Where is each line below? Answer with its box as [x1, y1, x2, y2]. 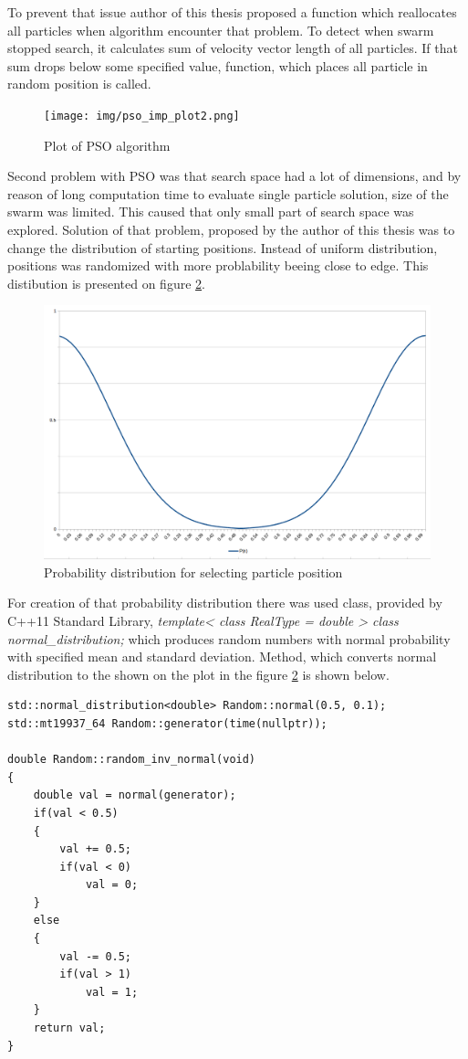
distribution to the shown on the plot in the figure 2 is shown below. [7, 664, 390, 683]
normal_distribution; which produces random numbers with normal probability [7, 629, 451, 648]
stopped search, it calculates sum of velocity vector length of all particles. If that [7, 38, 458, 58]
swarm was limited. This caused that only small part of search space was [7, 202, 414, 221]
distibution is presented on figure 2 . [7, 273, 205, 292]
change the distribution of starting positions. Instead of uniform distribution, [7, 238, 438, 257]
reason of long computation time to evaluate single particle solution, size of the [7, 184, 449, 203]
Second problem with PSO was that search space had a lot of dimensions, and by [7, 166, 462, 185]
